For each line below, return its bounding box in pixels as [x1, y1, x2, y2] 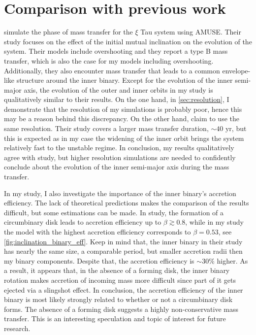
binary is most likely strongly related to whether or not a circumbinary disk [4, 294, 233, 304]
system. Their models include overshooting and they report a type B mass [4, 46, 228, 56]
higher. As [217, 255, 248, 266]
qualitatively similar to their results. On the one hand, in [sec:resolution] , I [4, 94, 229, 104]
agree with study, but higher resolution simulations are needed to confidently [4, 152, 236, 162]
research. [4, 323, 31, 333]
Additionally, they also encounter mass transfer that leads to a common [4, 65, 220, 75]
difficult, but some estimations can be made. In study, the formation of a [4, 207, 224, 217]
